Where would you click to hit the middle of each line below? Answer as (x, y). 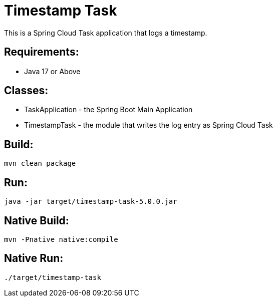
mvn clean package (40, 164)
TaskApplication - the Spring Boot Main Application (108, 110)
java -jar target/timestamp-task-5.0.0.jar (91, 202)
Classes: (26, 91)
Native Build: (37, 220)
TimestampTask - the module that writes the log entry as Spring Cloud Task (149, 125)
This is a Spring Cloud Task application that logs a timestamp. (106, 33)
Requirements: (42, 52)
